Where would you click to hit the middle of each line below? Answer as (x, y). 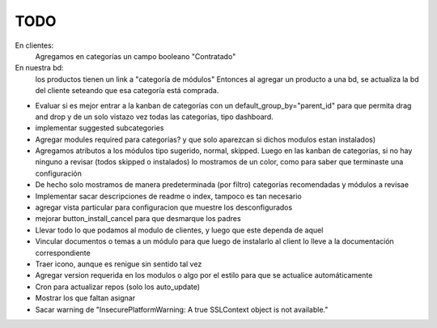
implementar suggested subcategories (100, 128)
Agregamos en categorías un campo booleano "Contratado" (136, 56)
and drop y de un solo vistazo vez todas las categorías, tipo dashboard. (155, 117)
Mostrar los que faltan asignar (85, 298)
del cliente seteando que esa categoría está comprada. (127, 91)
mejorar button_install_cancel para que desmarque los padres (138, 219)
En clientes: (34, 45)
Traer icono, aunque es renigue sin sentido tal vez (119, 264)
